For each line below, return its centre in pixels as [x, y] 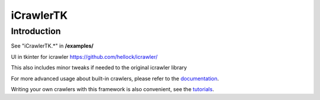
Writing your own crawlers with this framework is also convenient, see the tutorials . [113, 89]
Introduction [36, 31]
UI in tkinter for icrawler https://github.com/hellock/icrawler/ [84, 56]
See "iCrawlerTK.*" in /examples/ [52, 46]
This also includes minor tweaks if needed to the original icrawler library [99, 68]
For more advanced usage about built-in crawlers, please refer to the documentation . [115, 78]
